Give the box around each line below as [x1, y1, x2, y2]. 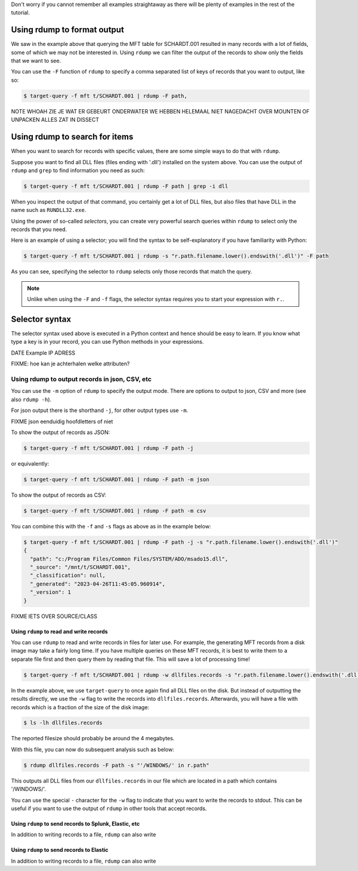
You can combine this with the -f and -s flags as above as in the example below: [11, 522, 211, 530]
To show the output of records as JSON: [11, 429, 110, 436]
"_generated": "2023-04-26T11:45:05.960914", [30, 580, 165, 587]
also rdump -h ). [11, 396, 52, 403]
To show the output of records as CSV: [11, 491, 107, 498]
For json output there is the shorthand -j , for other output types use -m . [11, 407, 189, 414]
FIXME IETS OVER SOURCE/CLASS [11, 613, 98, 620]
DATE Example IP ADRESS [11, 349, 76, 356]
